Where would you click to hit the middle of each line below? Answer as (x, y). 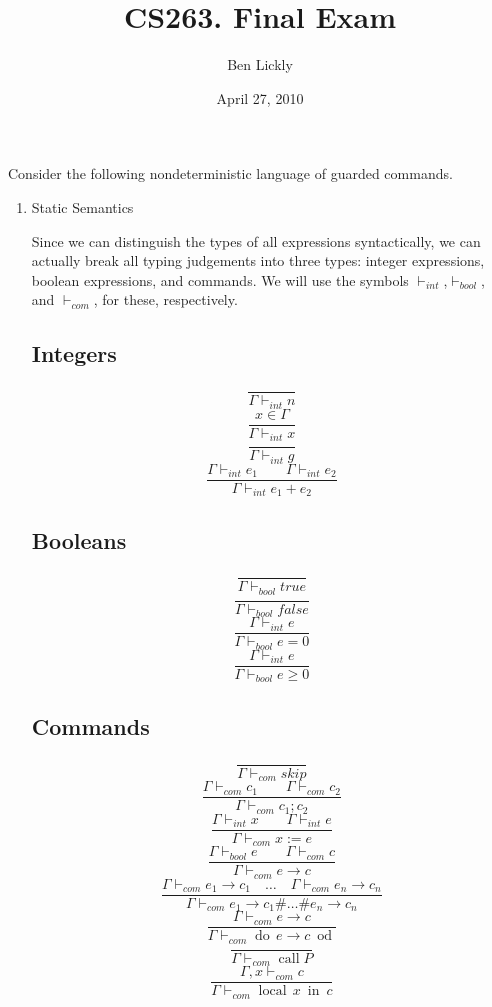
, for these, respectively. (165, 299)
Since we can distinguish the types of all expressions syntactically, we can (256, 240)
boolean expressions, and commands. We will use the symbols (220, 279)
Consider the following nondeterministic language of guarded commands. (230, 173)
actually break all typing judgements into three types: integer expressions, (258, 260)
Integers (74, 353)
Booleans (79, 539)
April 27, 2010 (260, 97)
